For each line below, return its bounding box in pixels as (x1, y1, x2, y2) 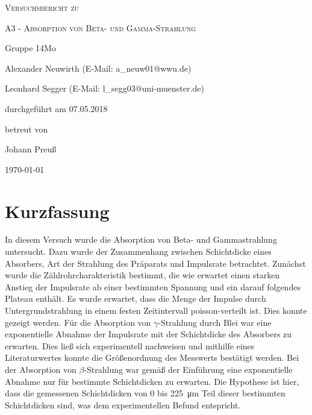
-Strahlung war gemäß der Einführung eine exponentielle (84, 363, 293, 375)
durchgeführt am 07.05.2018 (5, 102, 108, 114)
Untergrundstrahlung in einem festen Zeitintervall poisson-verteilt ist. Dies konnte (5, 304, 307, 317)
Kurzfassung (5, 198, 110, 223)
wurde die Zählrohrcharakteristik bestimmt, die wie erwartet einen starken (5, 269, 280, 281)
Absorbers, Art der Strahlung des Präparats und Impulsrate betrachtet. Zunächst (5, 257, 306, 269)
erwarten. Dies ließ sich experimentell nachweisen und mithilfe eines (5, 339, 255, 352)
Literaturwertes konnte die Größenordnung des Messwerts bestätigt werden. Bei (5, 351, 299, 364)
